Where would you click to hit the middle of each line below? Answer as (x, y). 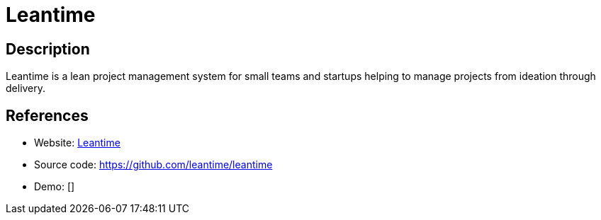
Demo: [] (55, 187)
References (47, 115)
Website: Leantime (77, 143)
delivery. (26, 88)
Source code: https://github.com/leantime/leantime (153, 165)
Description (48, 49)
